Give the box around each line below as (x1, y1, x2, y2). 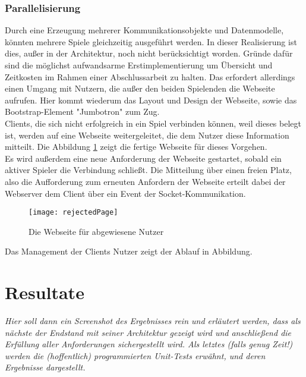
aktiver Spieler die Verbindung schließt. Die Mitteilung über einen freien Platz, (5, 164, 292, 176)
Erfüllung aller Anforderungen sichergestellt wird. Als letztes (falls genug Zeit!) (5, 338, 293, 350)
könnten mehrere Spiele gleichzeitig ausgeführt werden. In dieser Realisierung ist (5, 35, 297, 48)
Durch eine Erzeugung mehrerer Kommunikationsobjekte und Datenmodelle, (5, 24, 284, 36)
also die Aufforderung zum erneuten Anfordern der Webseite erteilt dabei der (5, 175, 286, 187)
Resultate (5, 280, 84, 304)
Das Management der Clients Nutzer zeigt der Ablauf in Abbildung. (5, 245, 253, 257)
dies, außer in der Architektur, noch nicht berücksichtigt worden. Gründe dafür (5, 47, 293, 59)
